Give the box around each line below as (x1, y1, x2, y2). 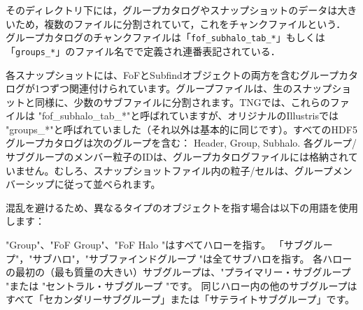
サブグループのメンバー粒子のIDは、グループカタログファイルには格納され (6, 149, 348, 164)
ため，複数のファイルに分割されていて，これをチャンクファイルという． (15, 16, 346, 31)
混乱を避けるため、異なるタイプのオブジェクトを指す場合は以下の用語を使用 (6, 200, 358, 214)
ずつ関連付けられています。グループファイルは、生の (49, 81, 293, 96)
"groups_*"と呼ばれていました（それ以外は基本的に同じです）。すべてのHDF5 (6, 121, 357, 136)
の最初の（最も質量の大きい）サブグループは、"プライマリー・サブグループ (6, 265, 351, 279)
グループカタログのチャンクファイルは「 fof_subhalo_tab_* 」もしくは (6, 30, 325, 45)
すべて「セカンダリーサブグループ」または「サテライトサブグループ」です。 (6, 292, 355, 307)
